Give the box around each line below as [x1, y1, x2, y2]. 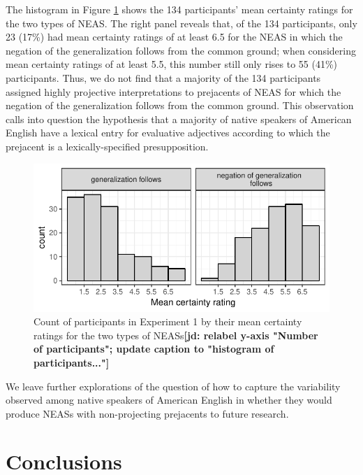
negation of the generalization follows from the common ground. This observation [6, 98, 354, 113]
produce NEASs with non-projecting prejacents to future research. [6, 406, 289, 420]
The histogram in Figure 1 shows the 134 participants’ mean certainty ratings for [6, 2, 353, 16]
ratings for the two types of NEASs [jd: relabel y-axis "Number [34, 327, 318, 342]
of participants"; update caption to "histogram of [34, 341, 274, 356]
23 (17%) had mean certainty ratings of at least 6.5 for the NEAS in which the [6, 29, 343, 44]
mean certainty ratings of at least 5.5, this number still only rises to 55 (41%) [6, 57, 338, 71]
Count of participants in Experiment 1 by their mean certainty [34, 314, 302, 329]
